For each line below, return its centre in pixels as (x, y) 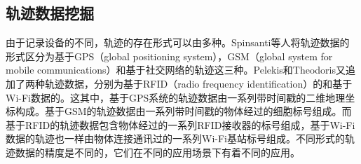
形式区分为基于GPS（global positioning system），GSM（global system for (169, 56)
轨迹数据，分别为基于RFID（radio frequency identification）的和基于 (198, 83)
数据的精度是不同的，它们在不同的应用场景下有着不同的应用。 (157, 152)
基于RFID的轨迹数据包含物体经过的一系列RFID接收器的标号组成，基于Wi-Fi (180, 124)
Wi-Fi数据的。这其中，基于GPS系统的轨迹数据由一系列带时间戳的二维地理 (176, 97)
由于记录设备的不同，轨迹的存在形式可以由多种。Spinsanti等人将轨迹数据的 (178, 42)
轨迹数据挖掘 (50, 13)
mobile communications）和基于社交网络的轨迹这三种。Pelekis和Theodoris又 (176, 70)
